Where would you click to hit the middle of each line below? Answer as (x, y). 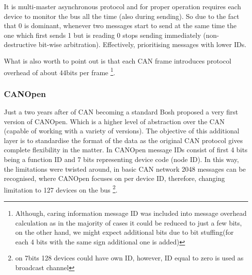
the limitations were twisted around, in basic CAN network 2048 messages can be (125, 169)
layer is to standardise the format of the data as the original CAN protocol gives (123, 140)
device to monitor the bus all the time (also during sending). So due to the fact (122, 16)
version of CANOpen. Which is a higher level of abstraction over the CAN (114, 121)
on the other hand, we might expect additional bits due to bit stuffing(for (125, 232)
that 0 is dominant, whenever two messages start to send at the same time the (120, 25)
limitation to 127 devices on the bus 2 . (61, 189)
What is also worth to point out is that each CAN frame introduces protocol (118, 60)
